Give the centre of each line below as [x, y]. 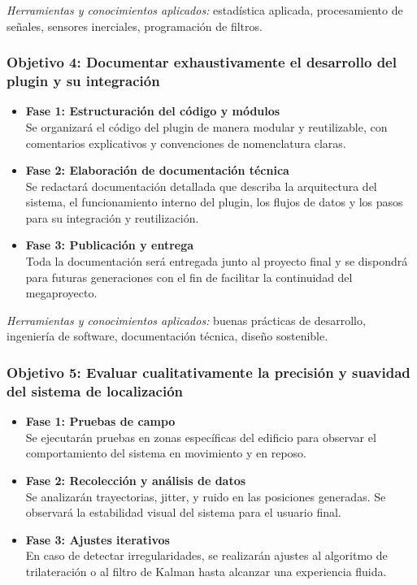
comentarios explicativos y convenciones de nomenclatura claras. [186, 143]
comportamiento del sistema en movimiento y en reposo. [166, 453]
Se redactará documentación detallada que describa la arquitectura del [201, 186]
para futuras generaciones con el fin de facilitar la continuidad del [189, 277]
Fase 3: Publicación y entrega [110, 245]
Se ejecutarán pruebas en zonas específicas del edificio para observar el [201, 437]
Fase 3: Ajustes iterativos [98, 539]
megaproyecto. [61, 293]
